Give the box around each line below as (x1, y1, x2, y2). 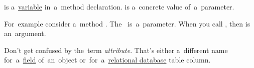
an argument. (4, 28, 46, 38)
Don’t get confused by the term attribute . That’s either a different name (4, 44, 228, 55)
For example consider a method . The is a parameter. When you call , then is (4, 18, 250, 28)
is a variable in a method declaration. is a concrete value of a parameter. (4, 1, 234, 11)
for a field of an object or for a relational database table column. (4, 54, 211, 65)
